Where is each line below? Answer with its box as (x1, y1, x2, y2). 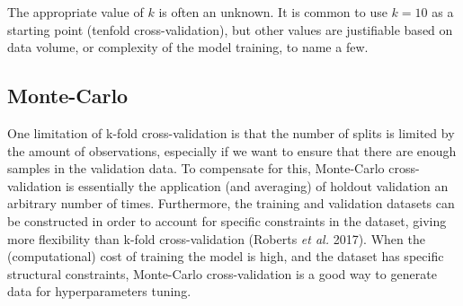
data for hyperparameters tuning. (7, 282, 191, 301)
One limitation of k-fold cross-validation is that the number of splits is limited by (7, 123, 455, 142)
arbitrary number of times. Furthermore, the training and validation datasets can (7, 194, 455, 213)
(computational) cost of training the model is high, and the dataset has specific (7, 247, 444, 266)
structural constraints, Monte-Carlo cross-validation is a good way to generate (7, 264, 437, 283)
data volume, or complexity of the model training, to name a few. (7, 38, 369, 57)
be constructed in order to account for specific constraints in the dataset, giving (7, 211, 447, 230)
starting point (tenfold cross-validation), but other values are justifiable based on (7, 20, 453, 39)
